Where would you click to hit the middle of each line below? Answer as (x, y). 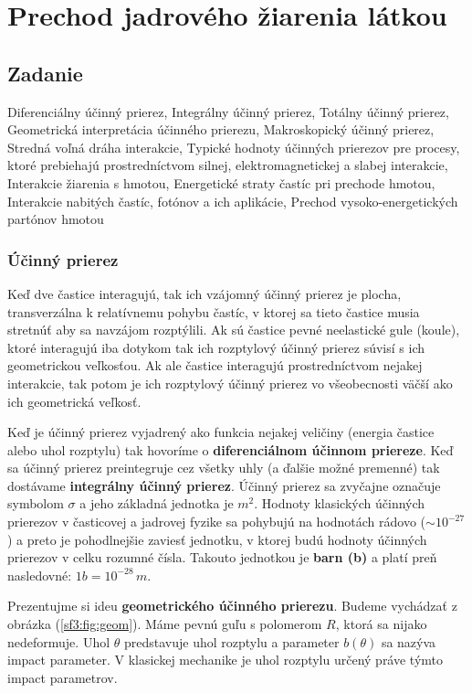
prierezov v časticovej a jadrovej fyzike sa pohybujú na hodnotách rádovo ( (217, 522)
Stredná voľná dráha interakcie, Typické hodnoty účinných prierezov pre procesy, (234, 147)
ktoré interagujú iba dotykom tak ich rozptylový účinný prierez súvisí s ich (216, 347)
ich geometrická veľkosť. (74, 401)
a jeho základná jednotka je (157, 503)
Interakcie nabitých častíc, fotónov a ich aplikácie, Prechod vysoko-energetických (233, 201)
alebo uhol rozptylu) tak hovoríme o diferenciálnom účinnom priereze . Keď (231, 449)
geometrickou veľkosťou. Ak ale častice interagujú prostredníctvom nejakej (215, 365)
